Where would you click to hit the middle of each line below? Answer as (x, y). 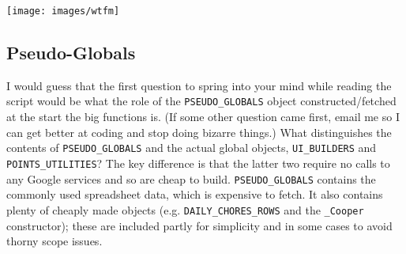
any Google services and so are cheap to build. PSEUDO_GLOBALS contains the (191, 178)
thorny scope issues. (55, 241)
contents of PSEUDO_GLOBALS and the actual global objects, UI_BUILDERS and (192, 148)
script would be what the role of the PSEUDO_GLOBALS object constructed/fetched (201, 101)
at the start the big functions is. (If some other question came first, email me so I (203, 117)
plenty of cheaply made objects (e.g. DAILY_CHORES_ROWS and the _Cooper (185, 209)
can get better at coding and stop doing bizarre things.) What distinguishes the (199, 132)
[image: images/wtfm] (63, 11)
